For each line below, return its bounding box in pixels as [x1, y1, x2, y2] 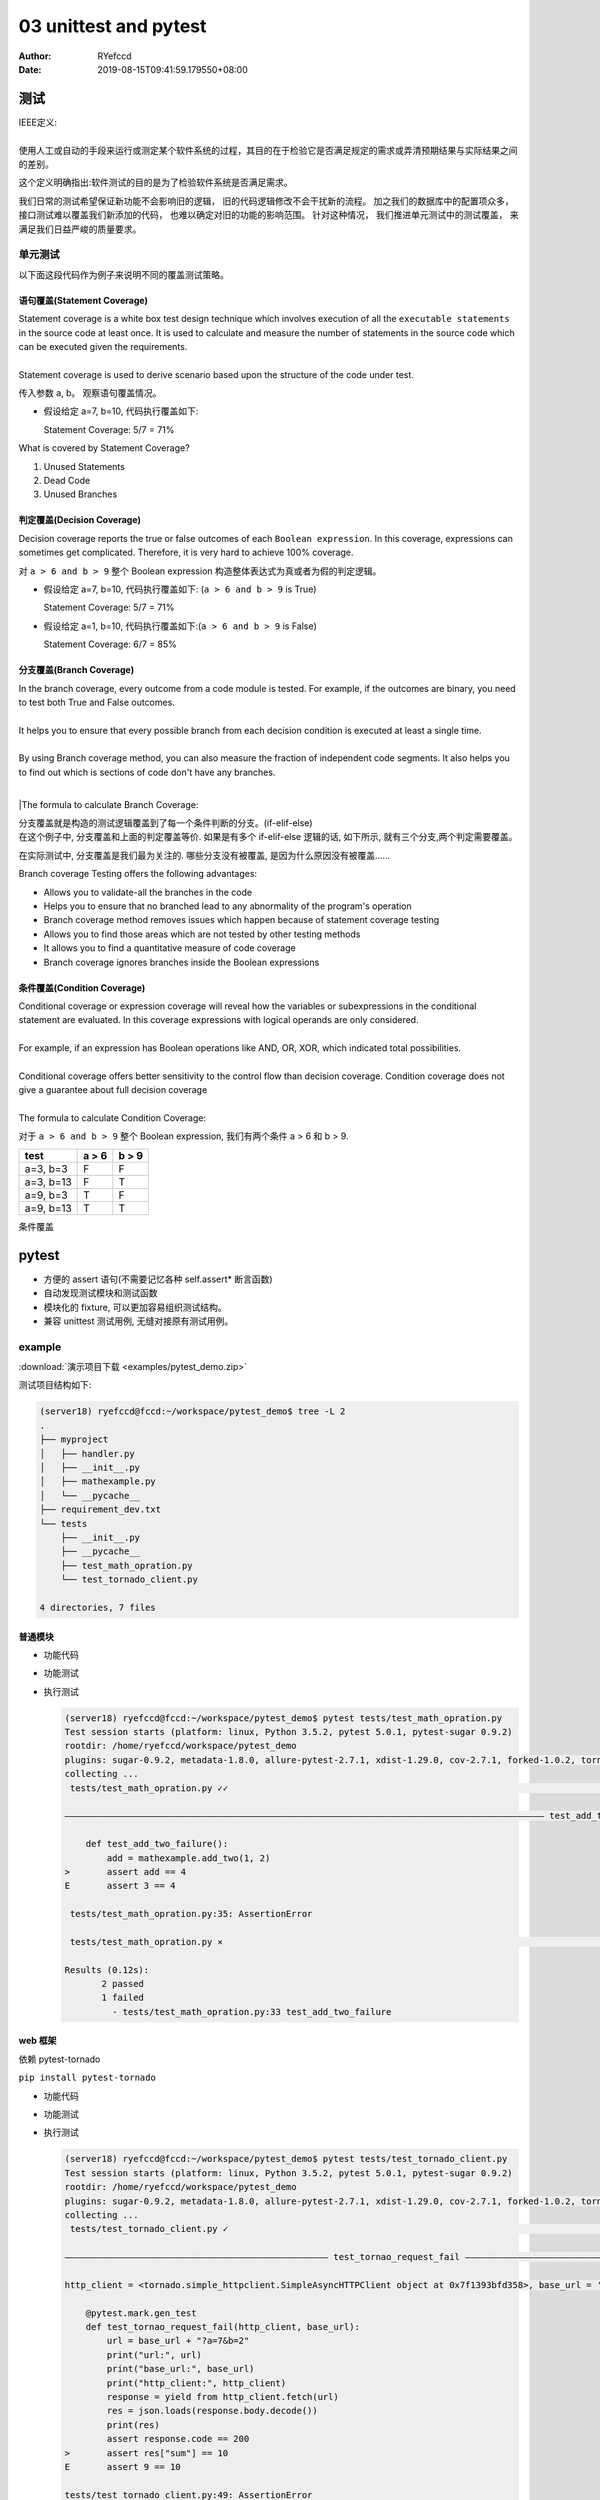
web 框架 [18, 2035, 57, 2047]
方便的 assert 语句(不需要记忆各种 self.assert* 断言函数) [43, 1273, 274, 1285]
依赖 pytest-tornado [18, 2053, 101, 2065]
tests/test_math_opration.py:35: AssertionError [70, 1908, 313, 1920]
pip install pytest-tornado [18, 2072, 157, 2084]
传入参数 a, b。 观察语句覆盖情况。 [18, 387, 162, 399]
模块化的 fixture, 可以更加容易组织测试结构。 [43, 1301, 227, 1313]
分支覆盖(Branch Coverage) [18, 664, 135, 676]
